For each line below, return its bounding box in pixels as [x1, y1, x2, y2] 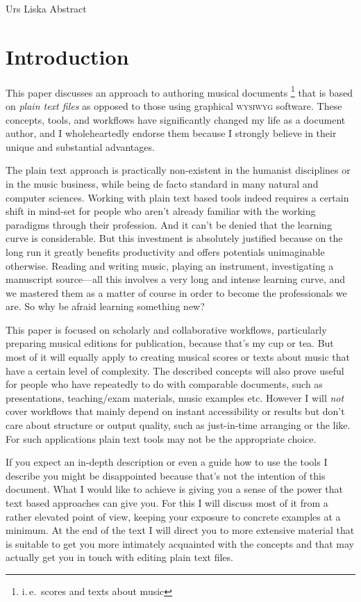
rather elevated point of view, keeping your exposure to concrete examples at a [6, 509, 341, 523]
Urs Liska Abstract [6, 1, 87, 15]
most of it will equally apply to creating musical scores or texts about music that [6, 350, 350, 364]
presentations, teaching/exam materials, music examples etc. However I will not [6, 390, 344, 405]
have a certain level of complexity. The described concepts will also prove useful [6, 363, 344, 377]
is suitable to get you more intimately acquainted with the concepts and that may [6, 536, 354, 551]
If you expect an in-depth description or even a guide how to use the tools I [6, 455, 328, 469]
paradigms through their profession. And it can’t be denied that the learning [6, 217, 332, 231]
